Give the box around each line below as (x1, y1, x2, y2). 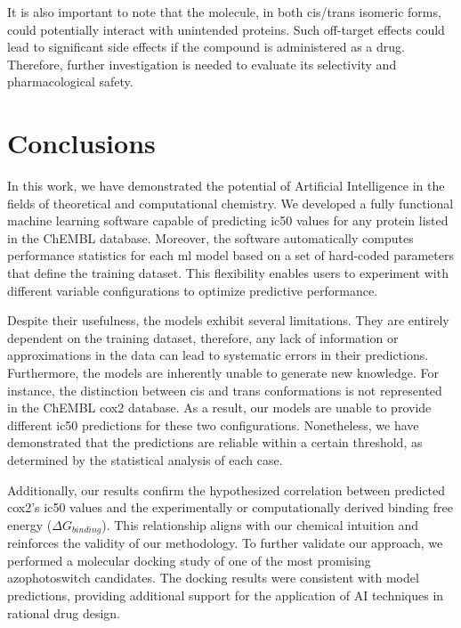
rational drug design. (7, 603, 120, 622)
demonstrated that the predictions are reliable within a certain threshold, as (7, 433, 423, 452)
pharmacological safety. (7, 72, 133, 91)
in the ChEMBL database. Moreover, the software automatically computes (7, 228, 414, 247)
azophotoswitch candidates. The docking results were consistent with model (7, 568, 419, 587)
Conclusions (7, 125, 156, 161)
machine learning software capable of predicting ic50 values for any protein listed (7, 211, 449, 230)
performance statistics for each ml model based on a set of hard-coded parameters (7, 246, 454, 265)
